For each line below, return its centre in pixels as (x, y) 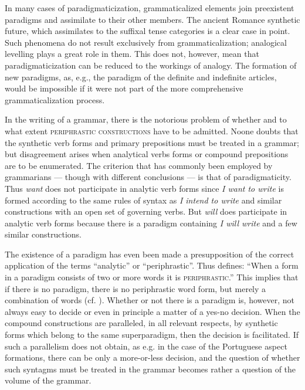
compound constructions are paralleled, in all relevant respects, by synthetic (141, 323)
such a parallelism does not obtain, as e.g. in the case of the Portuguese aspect (146, 346)
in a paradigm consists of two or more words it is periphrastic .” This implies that (152, 277)
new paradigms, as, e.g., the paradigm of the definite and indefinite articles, (141, 77)
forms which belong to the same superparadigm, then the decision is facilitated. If (152, 335)
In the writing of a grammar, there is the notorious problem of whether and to (146, 119)
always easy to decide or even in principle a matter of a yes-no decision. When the (152, 311)
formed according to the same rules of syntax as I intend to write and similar (143, 200)
